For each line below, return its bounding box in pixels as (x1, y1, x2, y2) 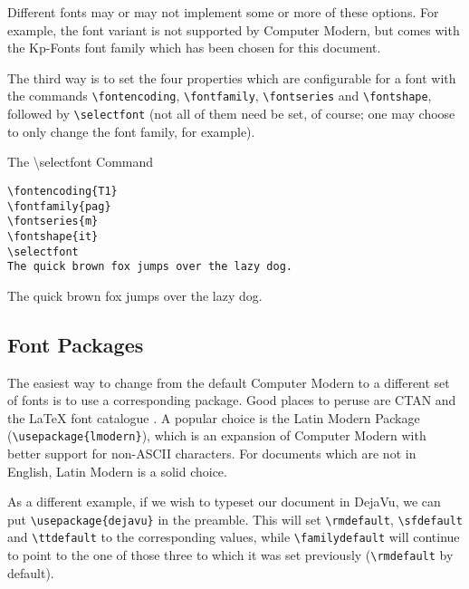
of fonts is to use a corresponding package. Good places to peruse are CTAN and (7, 391, 456, 410)
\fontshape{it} (7, 229, 99, 243)
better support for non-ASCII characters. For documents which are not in (7, 444, 416, 463)
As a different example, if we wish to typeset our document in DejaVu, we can (7, 492, 441, 511)
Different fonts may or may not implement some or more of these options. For (7, 3, 439, 21)
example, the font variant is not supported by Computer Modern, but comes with (7, 20, 460, 39)
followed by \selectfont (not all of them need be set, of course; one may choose (7, 104, 455, 123)
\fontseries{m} (7, 215, 99, 228)
